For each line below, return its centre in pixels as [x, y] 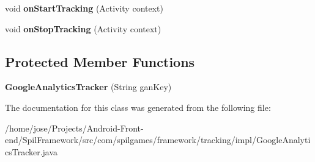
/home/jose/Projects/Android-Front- [74, 128]
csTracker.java [31, 151]
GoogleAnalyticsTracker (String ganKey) [88, 87]
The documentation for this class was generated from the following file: [138, 107]
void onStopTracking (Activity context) [83, 28]
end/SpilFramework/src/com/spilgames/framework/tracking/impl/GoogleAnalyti [158, 140]
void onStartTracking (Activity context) [84, 8]
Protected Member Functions [100, 61]
